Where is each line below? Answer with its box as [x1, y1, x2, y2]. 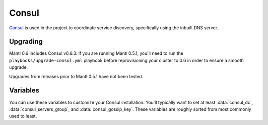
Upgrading [9, 38, 43, 46]
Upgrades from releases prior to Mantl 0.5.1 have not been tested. [9, 73, 143, 79]
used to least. [9, 113, 37, 119]
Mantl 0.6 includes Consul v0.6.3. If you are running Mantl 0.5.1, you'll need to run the [9, 50, 184, 56]
